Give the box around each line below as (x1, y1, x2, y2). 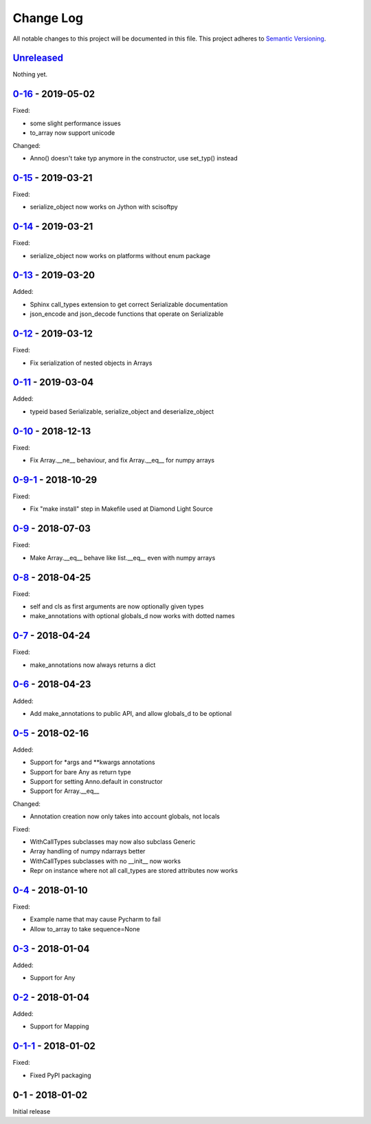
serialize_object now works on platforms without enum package (30, 251, 211, 259)
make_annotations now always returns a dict (30, 661, 156, 669)
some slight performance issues (30, 119, 122, 127)
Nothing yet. (12, 70, 48, 78)
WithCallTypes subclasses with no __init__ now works (30, 857, 181, 865)
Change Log (12, 10, 84, 25)
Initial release (12, 1107, 51, 1115)
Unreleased (12, 52, 64, 64)
